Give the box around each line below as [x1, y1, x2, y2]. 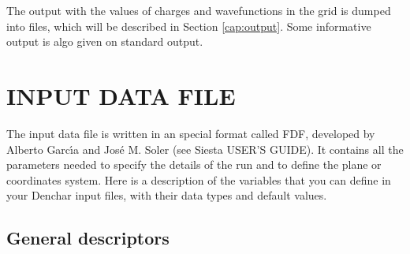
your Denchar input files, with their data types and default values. [6, 187, 327, 204]
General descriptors [6, 226, 170, 250]
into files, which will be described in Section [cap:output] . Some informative [6, 17, 371, 34]
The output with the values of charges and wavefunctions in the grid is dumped [6, 2, 391, 18]
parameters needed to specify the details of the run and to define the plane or [6, 156, 382, 173]
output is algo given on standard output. [6, 33, 203, 50]
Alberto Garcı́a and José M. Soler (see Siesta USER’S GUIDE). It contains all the [6, 140, 404, 157]
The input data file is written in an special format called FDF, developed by [6, 125, 375, 141]
